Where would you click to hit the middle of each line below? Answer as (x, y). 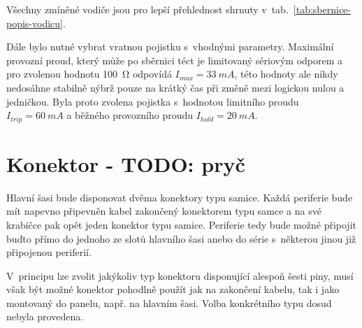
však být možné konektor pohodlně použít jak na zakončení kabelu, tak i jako (173, 289)
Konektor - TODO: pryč (126, 163)
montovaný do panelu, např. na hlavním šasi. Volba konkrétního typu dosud (169, 302)
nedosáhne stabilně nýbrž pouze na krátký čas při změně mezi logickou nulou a (175, 87)
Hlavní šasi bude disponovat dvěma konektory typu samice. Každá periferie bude (180, 197)
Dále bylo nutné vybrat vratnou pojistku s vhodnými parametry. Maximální (170, 47)
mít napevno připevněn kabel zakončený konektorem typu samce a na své (164, 211)
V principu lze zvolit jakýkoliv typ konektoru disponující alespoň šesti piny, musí (180, 275)
